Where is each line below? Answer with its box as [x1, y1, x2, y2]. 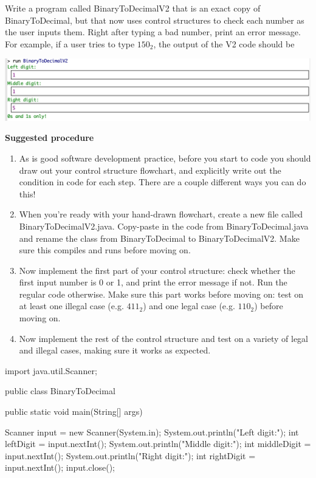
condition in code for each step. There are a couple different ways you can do [19, 176, 306, 188]
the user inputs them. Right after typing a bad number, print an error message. [5, 26, 301, 38]
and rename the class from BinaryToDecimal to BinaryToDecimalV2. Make [19, 231, 300, 244]
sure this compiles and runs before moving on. [19, 244, 191, 256]
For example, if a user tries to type [5, 37, 135, 50]
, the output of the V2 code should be [153, 37, 295, 50]
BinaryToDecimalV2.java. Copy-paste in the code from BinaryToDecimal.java [19, 219, 309, 232]
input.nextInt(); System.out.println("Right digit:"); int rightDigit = [5, 449, 256, 462]
